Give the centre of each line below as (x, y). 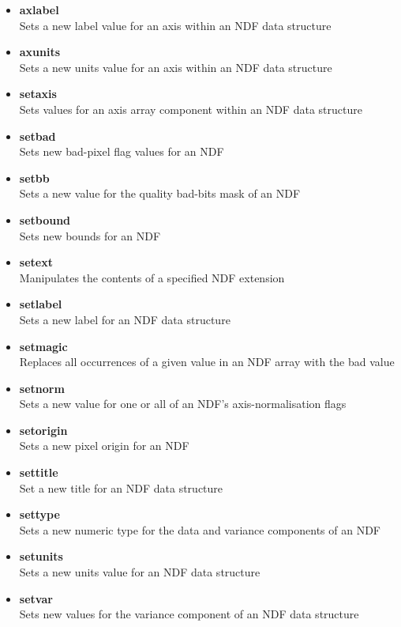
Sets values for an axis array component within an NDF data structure (191, 109)
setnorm (42, 388)
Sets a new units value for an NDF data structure (140, 572)
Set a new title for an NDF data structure (121, 487)
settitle (39, 472)
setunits (41, 556)
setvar (36, 598)
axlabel (39, 9)
